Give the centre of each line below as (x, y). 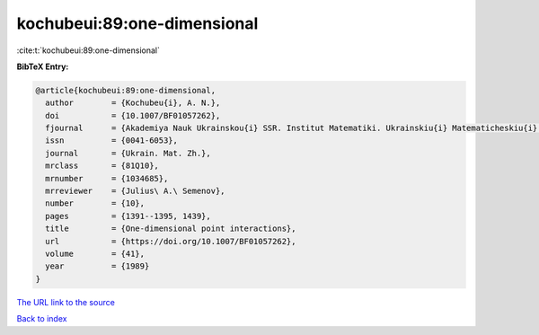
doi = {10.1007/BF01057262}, (133, 115)
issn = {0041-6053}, (112, 141)
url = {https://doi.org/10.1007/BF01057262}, (171, 241)
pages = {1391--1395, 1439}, (128, 216)
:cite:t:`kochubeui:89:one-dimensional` (88, 50)
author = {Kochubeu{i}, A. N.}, (133, 103)
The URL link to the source (66, 302)
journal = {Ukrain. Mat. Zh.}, (128, 153)
